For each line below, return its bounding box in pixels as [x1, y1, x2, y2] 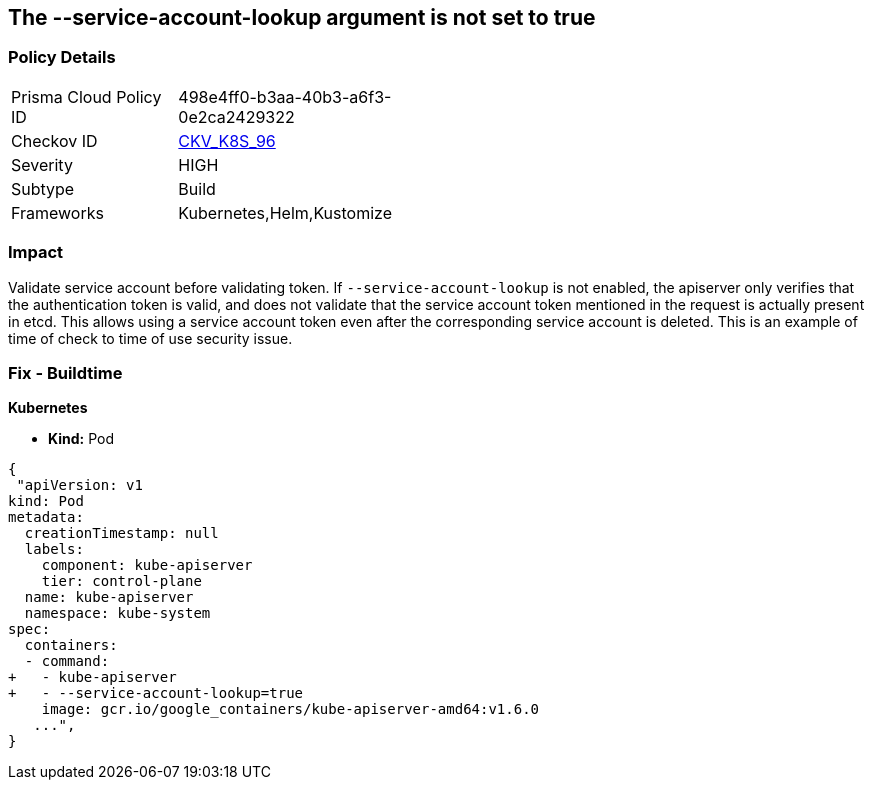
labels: [24, 541, 84, 558]
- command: [24, 653, 110, 670]
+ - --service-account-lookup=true [8, 685, 304, 702]
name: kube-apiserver [24, 589, 194, 606]
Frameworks [11, 202, 104, 223]
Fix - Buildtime [8, 362, 123, 383]
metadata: [8, 509, 84, 526]
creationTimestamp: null [24, 525, 219, 542]
